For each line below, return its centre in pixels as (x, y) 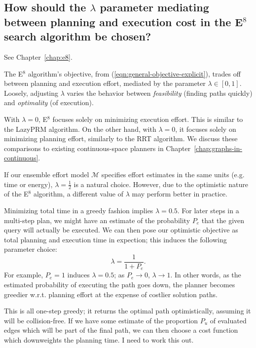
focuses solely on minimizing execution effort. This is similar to (148, 119)
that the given (223, 220)
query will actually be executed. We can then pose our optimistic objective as (121, 230)
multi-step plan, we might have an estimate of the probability (97, 220)
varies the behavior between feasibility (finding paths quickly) (160, 93)
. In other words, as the (206, 275)
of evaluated (228, 320)
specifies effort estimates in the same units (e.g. (173, 174)
